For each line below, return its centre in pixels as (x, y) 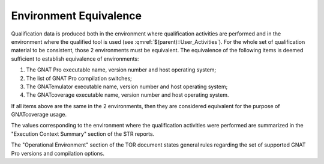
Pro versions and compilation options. (58, 153)
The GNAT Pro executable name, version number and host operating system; (121, 70)
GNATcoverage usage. (39, 115)
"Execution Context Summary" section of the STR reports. (83, 134)
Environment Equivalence (76, 16)
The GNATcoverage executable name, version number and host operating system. (127, 95)
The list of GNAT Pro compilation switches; (79, 78)
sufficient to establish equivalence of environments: (75, 59)
